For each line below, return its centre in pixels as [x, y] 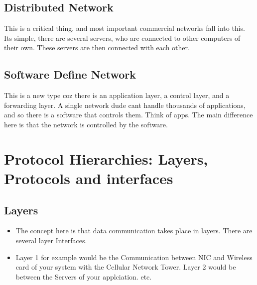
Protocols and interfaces [89, 178]
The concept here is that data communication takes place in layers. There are [134, 231]
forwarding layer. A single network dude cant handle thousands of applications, [125, 105]
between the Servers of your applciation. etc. [84, 276]
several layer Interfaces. [51, 240]
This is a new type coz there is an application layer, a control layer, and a [117, 95]
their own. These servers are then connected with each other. [97, 47]
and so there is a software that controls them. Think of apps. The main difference [128, 115]
